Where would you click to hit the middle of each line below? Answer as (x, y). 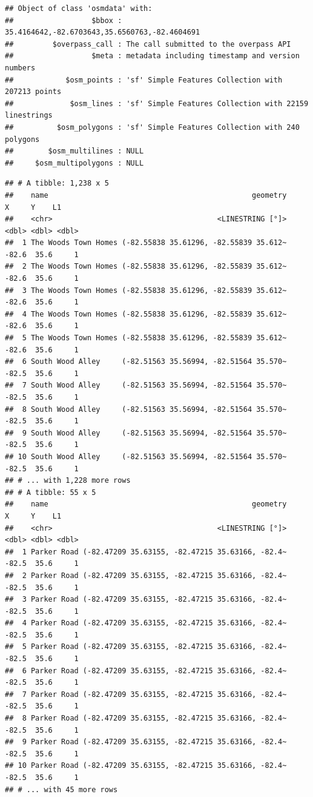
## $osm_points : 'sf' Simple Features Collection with (144, 80)
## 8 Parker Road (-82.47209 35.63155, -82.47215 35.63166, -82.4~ (146, 718)
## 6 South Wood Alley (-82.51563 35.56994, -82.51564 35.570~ (146, 362)
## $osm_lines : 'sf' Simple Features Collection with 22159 (157, 103)
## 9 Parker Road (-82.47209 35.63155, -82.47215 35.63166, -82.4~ (146, 742)
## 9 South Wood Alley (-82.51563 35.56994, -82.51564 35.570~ (146, 433)
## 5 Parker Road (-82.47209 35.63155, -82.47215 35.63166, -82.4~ (146, 647)
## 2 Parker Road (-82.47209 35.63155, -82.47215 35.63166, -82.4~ (146, 575)
